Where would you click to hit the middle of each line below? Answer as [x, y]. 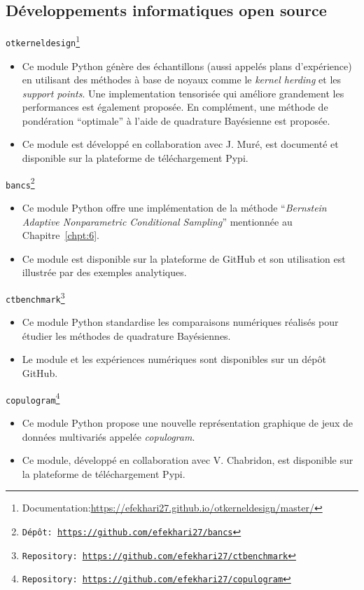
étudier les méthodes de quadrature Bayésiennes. [126, 335]
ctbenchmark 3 [35, 297]
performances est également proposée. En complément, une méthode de [175, 107]
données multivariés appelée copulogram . [108, 436]
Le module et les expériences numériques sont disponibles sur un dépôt [174, 359]
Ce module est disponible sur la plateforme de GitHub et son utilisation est [184, 258]
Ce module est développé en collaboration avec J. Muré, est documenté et [180, 144]
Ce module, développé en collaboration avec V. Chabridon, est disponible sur [188, 460]
